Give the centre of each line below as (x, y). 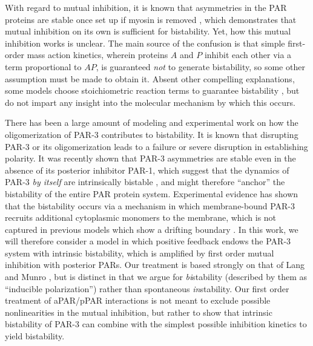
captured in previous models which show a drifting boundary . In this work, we (152, 229)
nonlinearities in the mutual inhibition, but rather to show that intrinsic (139, 312)
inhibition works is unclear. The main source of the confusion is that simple (145, 43)
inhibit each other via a (248, 55)
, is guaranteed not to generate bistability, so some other (200, 66)
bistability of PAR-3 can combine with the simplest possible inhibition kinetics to (156, 324)
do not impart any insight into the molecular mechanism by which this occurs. (150, 102)
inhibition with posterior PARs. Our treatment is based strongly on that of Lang (155, 265)
